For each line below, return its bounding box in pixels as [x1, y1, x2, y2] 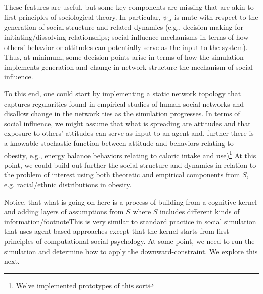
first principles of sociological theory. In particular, [4, 11, 161, 22]
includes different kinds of [160, 206, 240, 217]
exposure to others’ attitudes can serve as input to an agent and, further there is [4, 128, 254, 138]
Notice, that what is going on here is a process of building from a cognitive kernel [4, 196, 257, 207]
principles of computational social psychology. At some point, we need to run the [4, 235, 255, 246]
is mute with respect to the [174, 11, 258, 22]
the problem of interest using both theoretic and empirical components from [4, 169, 240, 180]
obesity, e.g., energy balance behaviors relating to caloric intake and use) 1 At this [4, 148, 256, 160]
